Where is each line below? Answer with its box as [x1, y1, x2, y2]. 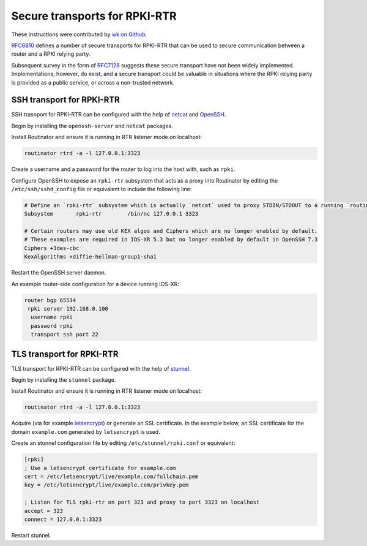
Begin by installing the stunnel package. [11, 376, 116, 384]
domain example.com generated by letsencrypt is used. [11, 428, 160, 435]
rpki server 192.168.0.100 [28, 305, 108, 313]
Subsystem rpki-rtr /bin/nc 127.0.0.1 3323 [24, 210, 199, 218]
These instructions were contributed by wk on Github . [11, 31, 147, 38]
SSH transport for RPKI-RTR [11, 95, 120, 105]
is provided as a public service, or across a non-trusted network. [11, 78, 174, 86]
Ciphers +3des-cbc [24, 245, 80, 251]
